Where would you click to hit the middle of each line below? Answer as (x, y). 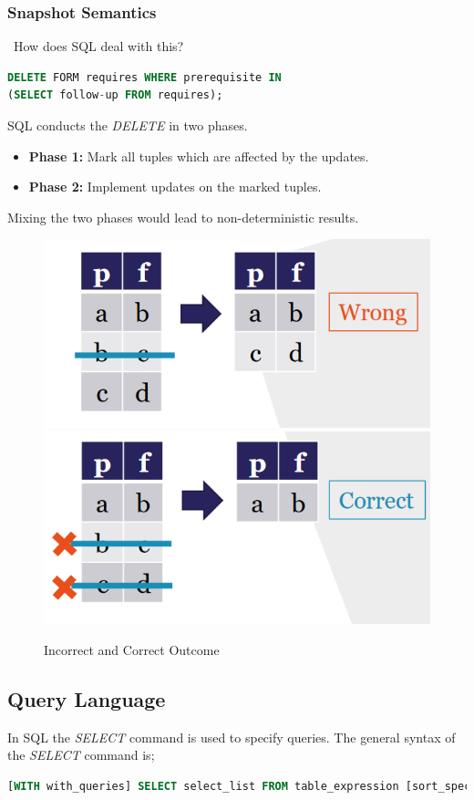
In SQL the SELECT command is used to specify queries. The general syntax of (232, 737)
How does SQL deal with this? (98, 46)
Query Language (87, 698)
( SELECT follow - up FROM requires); (115, 95)
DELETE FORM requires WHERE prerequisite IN (144, 77)
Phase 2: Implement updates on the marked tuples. (175, 187)
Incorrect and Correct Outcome (132, 649)
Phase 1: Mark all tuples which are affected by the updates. (199, 156)
